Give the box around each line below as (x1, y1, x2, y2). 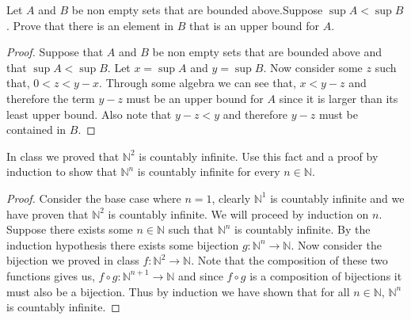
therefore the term (6, 90, 95, 106)
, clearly (211, 189, 251, 206)
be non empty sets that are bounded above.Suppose (71, 2, 323, 17)
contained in (6, 121, 67, 138)
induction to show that (6, 163, 117, 180)
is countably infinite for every (137, 163, 280, 180)
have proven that (6, 205, 89, 222)
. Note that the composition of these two (191, 252, 388, 269)
